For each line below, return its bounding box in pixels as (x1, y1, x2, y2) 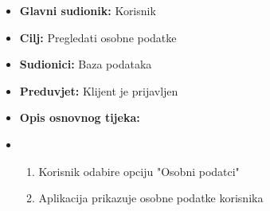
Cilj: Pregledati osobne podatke (19, 29, 177, 45)
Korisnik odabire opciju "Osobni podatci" (38, 162, 240, 179)
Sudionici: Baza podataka (19, 56, 152, 72)
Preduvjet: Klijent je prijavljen (19, 82, 178, 99)
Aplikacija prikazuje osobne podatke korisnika (38, 190, 264, 206)
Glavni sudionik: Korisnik (19, 2, 156, 18)
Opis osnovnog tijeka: (19, 109, 140, 126)
